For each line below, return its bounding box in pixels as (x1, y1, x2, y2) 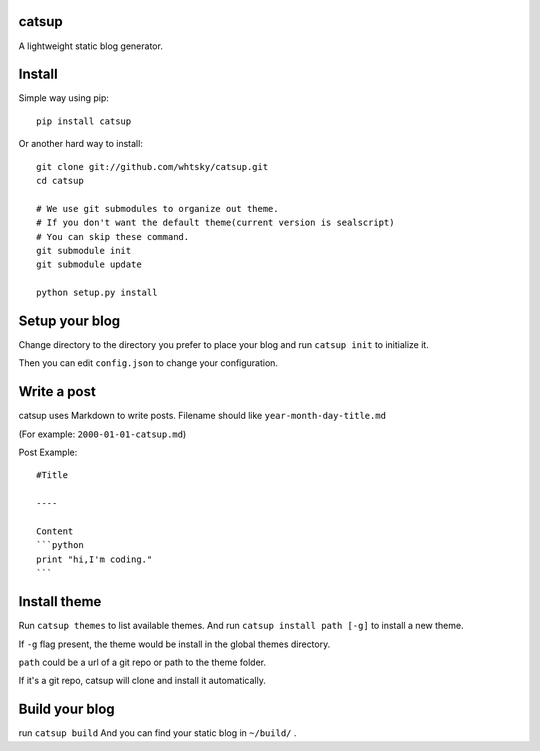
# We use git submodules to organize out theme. (36, 203, 279, 214)
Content (36, 526, 74, 537)
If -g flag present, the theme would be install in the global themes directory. (18, 638, 331, 650)
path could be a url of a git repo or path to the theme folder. (18, 656, 267, 668)
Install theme (18, 593, 102, 610)
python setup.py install (36, 287, 158, 299)
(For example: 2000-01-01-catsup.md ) (18, 428, 187, 440)
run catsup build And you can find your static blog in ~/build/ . (18, 727, 297, 739)
